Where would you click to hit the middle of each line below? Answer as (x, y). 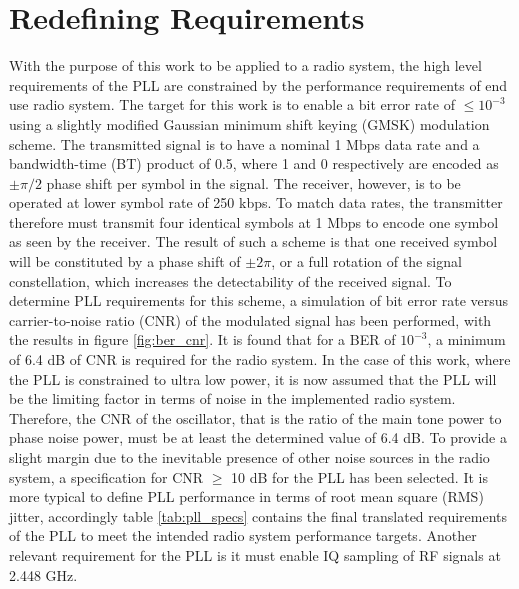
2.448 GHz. (43, 574)
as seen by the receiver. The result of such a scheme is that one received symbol (253, 241)
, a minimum (466, 339)
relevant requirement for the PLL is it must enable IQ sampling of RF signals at (255, 554)
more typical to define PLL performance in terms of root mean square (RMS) (246, 496)
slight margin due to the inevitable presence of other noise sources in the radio (249, 457)
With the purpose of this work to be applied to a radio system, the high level (245, 65)
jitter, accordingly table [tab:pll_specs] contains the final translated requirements (258, 515)
